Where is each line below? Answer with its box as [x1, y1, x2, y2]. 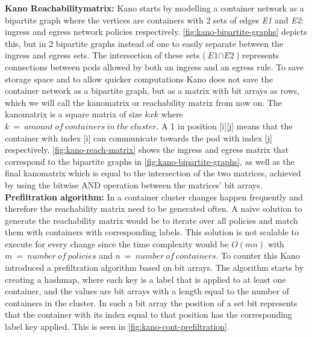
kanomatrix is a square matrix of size [5, 108, 142, 120]
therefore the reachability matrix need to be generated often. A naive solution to [5, 202, 302, 215]
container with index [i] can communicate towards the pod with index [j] [5, 131, 272, 144]
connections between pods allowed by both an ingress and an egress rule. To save [5, 60, 304, 73]
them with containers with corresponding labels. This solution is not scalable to [5, 226, 299, 238]
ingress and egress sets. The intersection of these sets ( [5, 49, 206, 61]
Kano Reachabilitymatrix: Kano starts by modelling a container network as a [5, 2, 304, 14]
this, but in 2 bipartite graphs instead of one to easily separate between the [5, 37, 284, 49]
